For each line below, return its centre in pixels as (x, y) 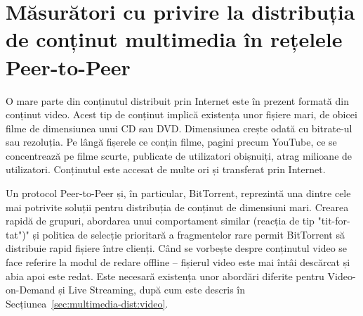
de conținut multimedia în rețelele (174, 39)
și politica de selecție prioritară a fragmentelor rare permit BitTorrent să (189, 234)
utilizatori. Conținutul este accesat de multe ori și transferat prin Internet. (166, 169)
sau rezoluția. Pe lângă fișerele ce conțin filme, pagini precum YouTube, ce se (171, 142)
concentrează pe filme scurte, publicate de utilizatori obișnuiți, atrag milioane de (179, 155)
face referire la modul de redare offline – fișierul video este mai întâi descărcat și (178, 262)
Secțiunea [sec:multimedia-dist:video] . (87, 303)
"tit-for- (334, 221)
